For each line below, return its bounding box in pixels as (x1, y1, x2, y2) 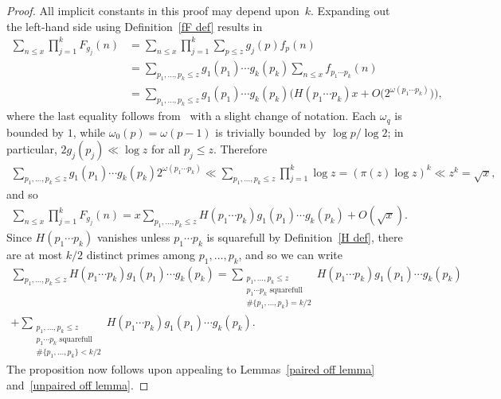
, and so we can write (238, 246, 342, 262)
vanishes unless (96, 228, 170, 245)
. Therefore (213, 141, 268, 157)
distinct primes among (86, 246, 196, 262)
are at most (6, 246, 63, 262)
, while (72, 123, 106, 140)
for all (151, 141, 181, 157)
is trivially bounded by (215, 123, 327, 140)
